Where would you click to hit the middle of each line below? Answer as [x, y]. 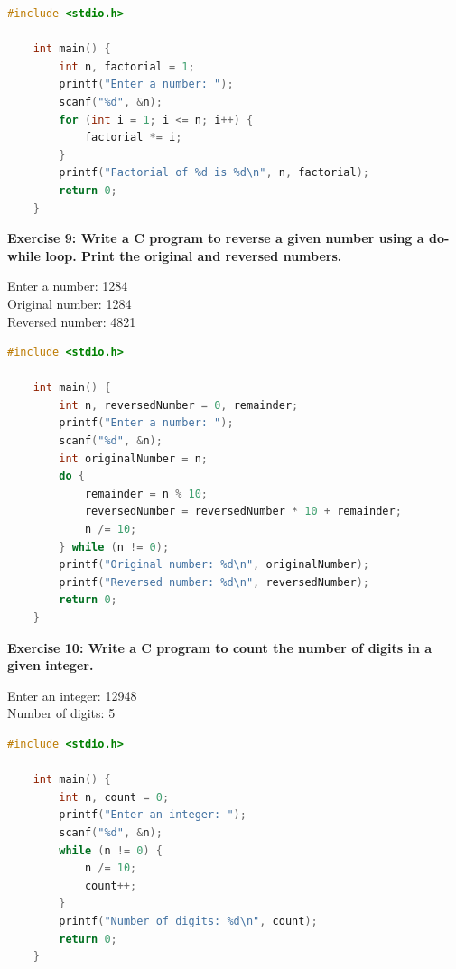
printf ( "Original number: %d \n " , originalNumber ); [214, 565]
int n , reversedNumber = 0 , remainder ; [179, 405]
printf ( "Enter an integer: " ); [153, 815]
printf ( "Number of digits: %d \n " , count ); [188, 921]
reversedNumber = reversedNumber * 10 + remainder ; [243, 512]
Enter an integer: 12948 [72, 695]
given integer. [51, 665]
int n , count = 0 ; [114, 797]
